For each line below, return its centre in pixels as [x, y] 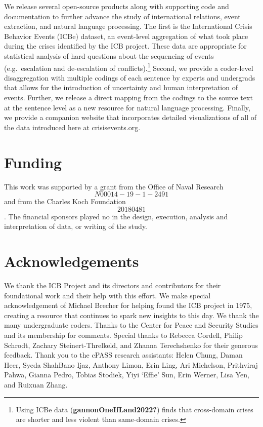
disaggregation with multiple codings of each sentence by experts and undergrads [130, 77]
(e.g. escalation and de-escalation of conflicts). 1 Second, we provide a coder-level [129, 67]
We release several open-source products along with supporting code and [117, 6]
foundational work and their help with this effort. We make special [107, 295]
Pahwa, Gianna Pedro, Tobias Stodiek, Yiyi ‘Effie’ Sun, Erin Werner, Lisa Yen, [127, 375]
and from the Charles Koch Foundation [65, 201]
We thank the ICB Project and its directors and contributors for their [113, 285]
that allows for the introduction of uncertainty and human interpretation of [121, 87]
